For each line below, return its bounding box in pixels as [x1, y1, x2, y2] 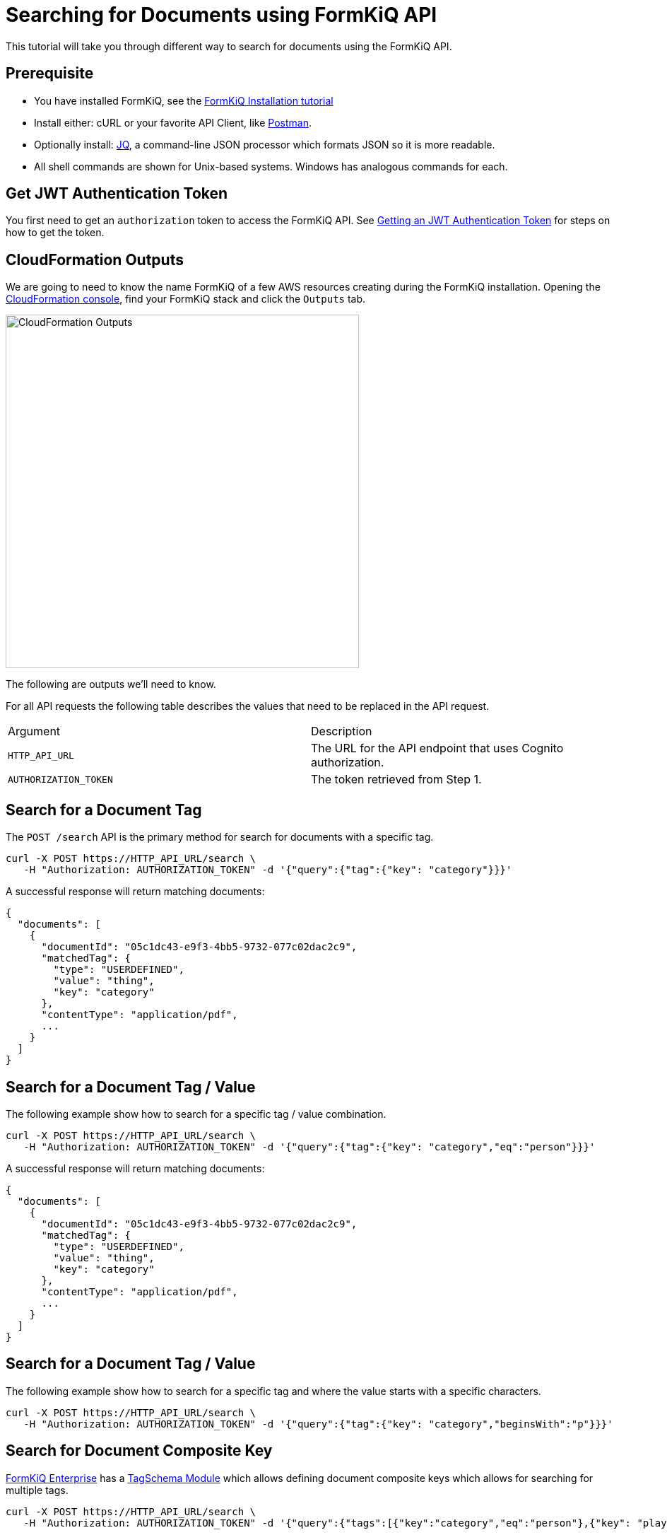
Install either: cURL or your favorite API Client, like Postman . [34, 116, 312, 129]
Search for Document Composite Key [6, 1442, 273, 1460]
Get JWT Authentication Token [6, 185, 228, 203]
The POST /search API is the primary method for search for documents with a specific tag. [6, 831, 434, 844]
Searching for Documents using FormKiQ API [6, 3, 437, 27]
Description [311, 724, 372, 739]
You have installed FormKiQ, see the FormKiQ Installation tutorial [34, 94, 333, 107]
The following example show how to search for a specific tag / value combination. [6, 1107, 386, 1120]
